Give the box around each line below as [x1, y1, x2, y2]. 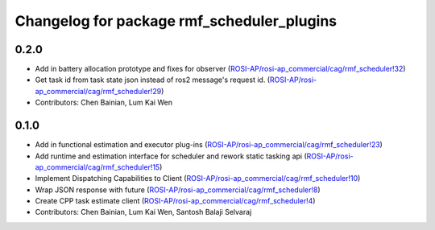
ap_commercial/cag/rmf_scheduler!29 [35, 86, 162, 96]
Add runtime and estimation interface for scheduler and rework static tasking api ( [35, 151, 307, 161]
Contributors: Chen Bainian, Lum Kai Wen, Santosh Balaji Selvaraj [35, 207, 252, 217]
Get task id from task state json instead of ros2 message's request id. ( [35, 75, 270, 84]
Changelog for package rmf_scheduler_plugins [14, 12, 338, 30]
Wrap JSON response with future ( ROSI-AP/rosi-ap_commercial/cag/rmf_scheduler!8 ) [35, 185, 321, 195]
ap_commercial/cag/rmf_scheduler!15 [35, 162, 160, 172]
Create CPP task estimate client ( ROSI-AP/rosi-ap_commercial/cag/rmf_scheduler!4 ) [35, 196, 316, 206]
